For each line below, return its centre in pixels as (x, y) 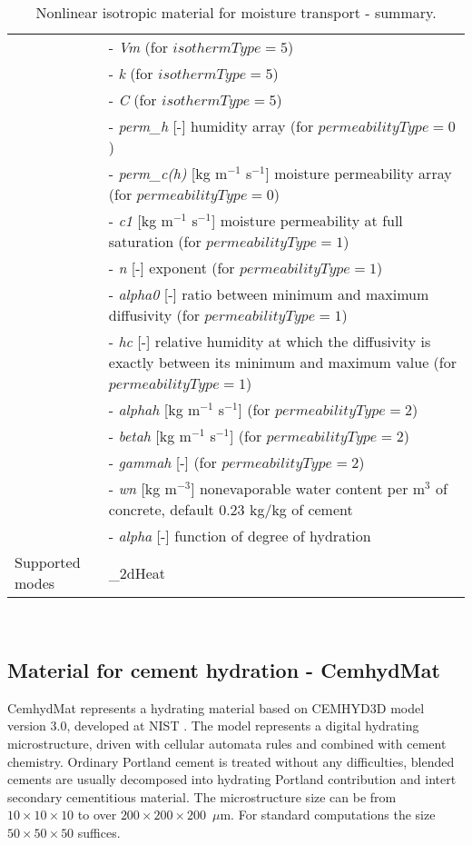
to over (97, 815)
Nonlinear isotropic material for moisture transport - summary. (236, 12)
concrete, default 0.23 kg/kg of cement (231, 509)
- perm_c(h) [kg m (168, 173)
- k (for (131, 73)
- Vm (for (138, 47)
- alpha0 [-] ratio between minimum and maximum (269, 294)
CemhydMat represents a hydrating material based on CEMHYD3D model (216, 707)
